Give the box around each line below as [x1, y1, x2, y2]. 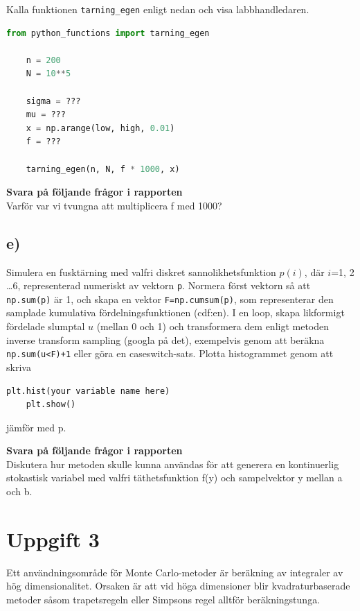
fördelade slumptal [6, 319, 85, 334]
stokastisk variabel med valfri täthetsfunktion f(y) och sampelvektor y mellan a [6, 470, 343, 485]
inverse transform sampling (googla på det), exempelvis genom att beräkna [6, 332, 325, 347]
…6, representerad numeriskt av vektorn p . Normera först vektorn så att [6, 278, 311, 293]
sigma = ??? [26, 96, 81, 106]
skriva [6, 359, 31, 374]
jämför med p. [6, 420, 66, 434]
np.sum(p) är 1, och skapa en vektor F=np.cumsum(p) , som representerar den [6, 291, 334, 306]
